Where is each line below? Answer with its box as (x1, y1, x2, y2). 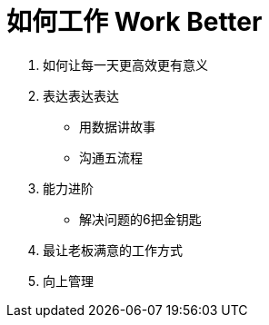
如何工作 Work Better (6, 6, 263, 37)
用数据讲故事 (79, 118, 155, 134)
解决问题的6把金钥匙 (79, 211, 202, 227)
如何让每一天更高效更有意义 (43, 56, 208, 73)
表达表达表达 (43, 87, 119, 103)
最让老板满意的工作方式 (43, 241, 183, 258)
